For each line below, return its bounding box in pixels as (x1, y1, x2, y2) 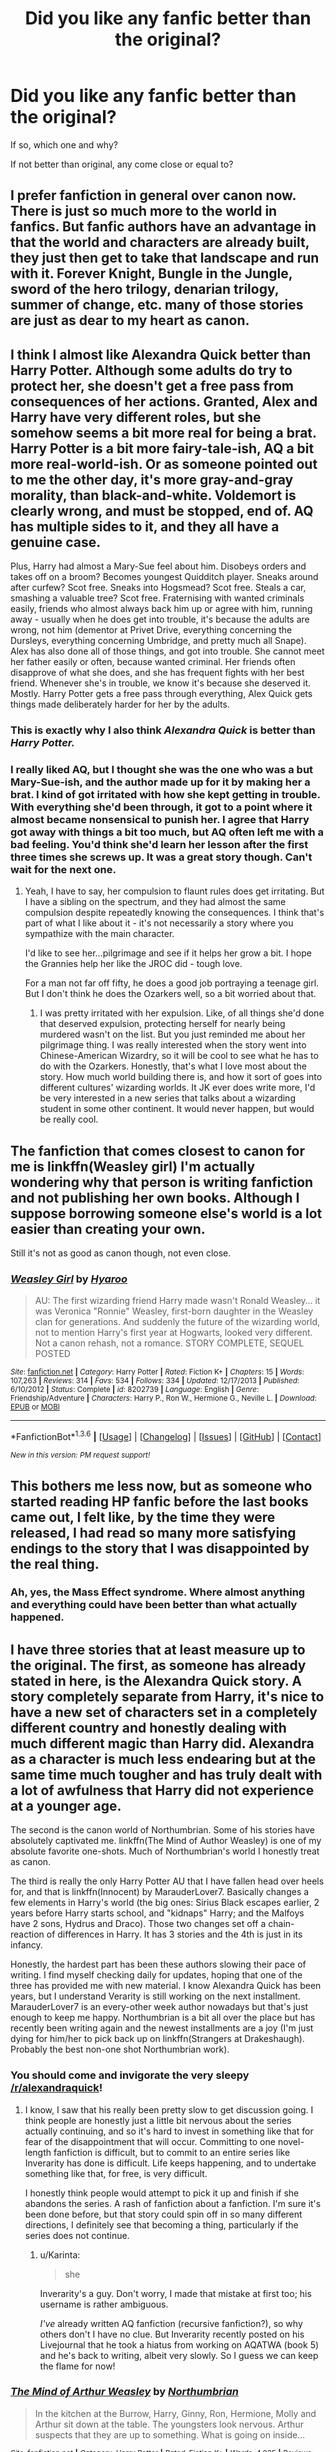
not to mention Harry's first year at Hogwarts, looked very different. (34, 1327, 313, 1339)
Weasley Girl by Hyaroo (10, 1272, 128, 1286)
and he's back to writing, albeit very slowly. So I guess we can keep (39, 2349, 319, 2361)
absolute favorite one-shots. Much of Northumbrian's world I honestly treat (10, 1845, 320, 1857)
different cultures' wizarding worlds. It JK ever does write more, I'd (39, 1082, 316, 1094)
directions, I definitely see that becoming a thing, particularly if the (24, 2218, 299, 2231)
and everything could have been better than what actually (10, 1598, 298, 1612)
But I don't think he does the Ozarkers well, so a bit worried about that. (24, 988, 317, 1000)
